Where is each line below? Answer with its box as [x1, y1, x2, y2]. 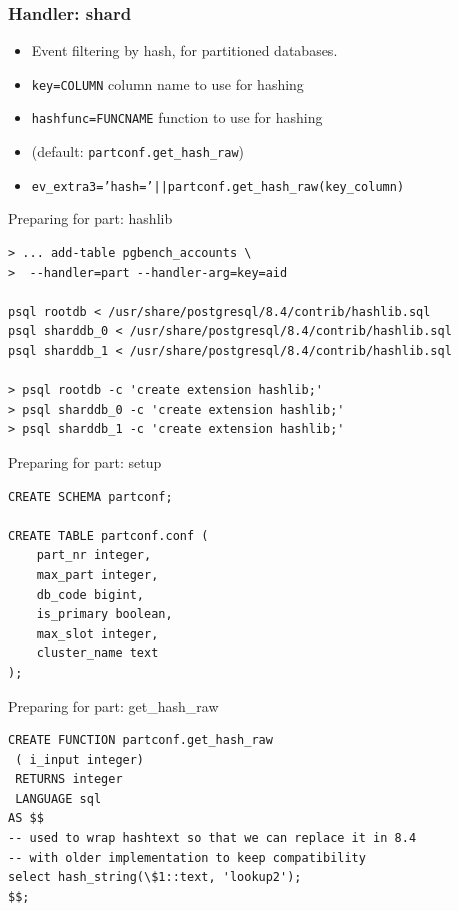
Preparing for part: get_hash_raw [8, 695, 219, 716]
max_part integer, [36, 567, 159, 582]
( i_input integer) [15, 752, 145, 767]
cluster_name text [36, 646, 159, 661]
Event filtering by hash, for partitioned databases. [31, 40, 338, 61]
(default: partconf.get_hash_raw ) [31, 141, 244, 162]
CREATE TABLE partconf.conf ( [8, 528, 209, 543]
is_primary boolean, [36, 607, 173, 622]
